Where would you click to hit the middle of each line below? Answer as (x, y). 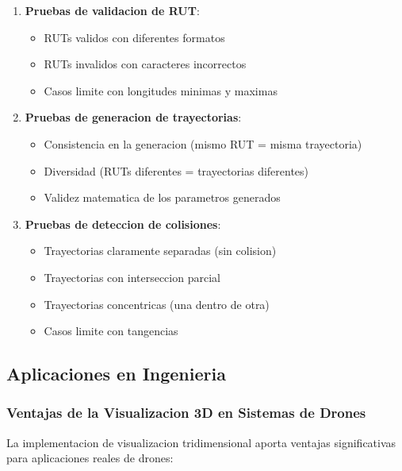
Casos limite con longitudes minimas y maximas (161, 90)
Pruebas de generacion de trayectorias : (133, 117)
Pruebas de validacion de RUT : (112, 10)
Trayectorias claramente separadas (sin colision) (160, 251)
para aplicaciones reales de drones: (90, 458)
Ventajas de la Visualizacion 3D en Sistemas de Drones (186, 413)
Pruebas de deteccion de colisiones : (123, 224)
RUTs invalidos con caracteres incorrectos (145, 64)
